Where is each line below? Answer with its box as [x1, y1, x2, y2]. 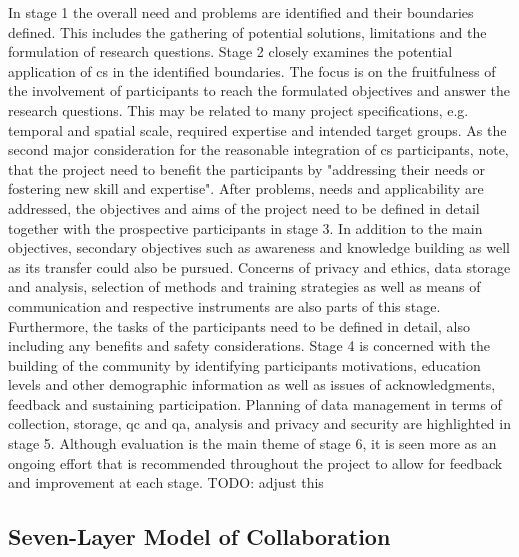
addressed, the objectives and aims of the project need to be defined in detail [8, 197, 480, 218]
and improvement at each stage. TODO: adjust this [8, 472, 324, 493]
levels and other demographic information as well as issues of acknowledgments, [8, 374, 496, 395]
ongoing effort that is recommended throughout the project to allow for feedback [8, 452, 503, 473]
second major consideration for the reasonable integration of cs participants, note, [8, 139, 509, 160]
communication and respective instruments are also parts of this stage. [8, 295, 441, 316]
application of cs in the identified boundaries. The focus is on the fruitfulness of [8, 60, 496, 81]
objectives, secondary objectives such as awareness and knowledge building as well [8, 237, 510, 258]
